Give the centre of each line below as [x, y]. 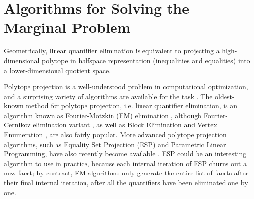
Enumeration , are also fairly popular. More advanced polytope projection [115, 135]
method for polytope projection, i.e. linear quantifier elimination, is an [132, 106]
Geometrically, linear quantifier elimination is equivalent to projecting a [112, 51]
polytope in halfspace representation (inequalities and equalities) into [146, 60]
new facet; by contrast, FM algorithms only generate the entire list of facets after [126, 173]
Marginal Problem [67, 27]
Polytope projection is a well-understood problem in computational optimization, [126, 87]
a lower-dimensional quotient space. [57, 70]
